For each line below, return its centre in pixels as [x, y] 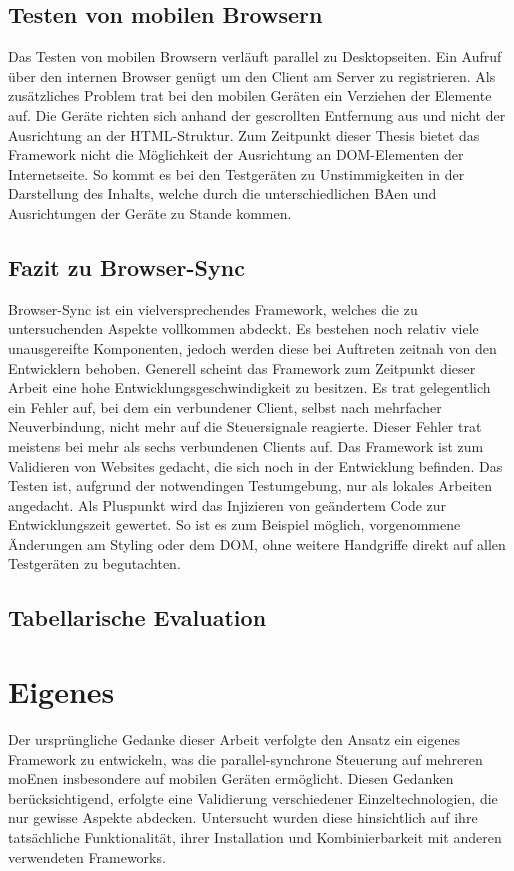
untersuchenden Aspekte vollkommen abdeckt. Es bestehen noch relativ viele [243, 328]
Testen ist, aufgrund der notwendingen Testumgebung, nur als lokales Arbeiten [250, 485]
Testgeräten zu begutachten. [94, 563]
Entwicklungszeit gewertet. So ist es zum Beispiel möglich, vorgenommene [234, 524]
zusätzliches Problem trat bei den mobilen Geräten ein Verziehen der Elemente [250, 95]
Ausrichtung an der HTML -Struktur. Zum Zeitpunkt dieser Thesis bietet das [244, 134]
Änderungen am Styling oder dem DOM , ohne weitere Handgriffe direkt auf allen [257, 543]
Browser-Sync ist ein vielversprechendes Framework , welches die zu [213, 308]
